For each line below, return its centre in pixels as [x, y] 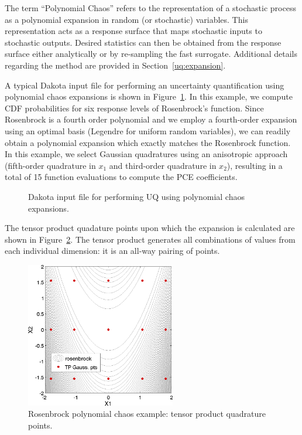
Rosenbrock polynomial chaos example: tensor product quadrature [147, 414]
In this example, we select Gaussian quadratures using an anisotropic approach [146, 154]
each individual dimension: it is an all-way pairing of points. [112, 251]
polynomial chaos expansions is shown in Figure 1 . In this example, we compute [149, 96]
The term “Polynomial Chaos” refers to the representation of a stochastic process [150, 8]
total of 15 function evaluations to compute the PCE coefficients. [121, 177]
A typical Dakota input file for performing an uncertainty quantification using [145, 85]
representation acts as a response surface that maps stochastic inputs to [133, 31]
